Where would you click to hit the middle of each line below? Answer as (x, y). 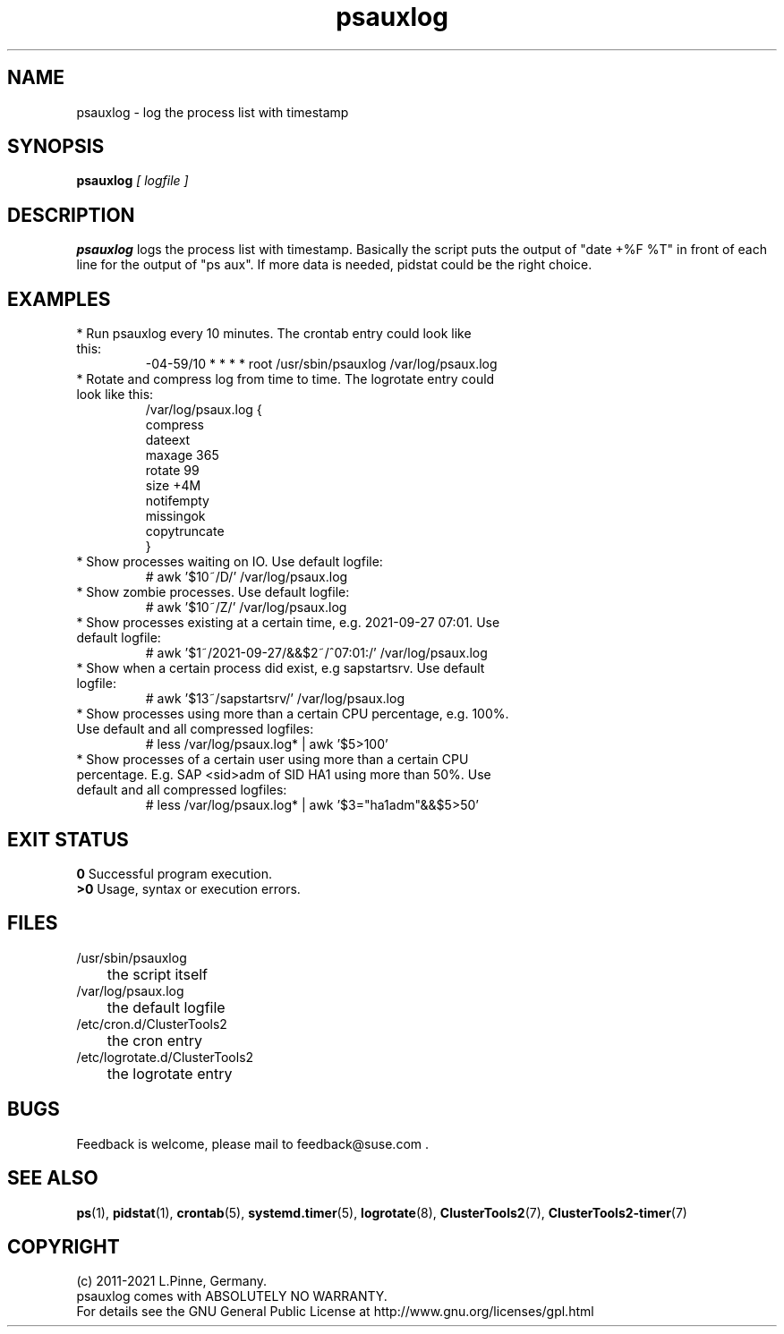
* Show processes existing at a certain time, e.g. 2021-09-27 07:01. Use (288, 623)
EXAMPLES (59, 299)
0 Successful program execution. (174, 873)
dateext (168, 440)
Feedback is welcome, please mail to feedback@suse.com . (253, 1143)
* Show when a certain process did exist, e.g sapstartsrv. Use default (281, 668)
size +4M (173, 486)
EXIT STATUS (68, 839)
